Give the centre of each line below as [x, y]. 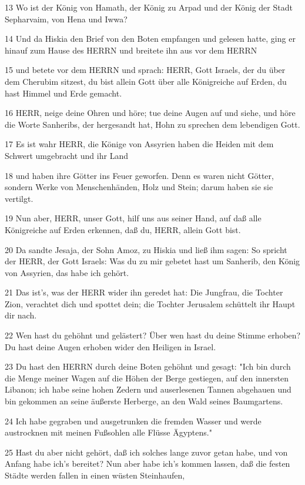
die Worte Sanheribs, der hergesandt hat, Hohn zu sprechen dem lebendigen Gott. [152, 124]
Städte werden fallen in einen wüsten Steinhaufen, [95, 475]
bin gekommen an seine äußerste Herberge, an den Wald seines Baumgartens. [144, 401]
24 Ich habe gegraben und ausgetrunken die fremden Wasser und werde [133, 421]
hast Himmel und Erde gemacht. [63, 93]
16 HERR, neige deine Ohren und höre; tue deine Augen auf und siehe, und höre [150, 113]
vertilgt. [19, 198]
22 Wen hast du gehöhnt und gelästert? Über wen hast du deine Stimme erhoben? [153, 335]
